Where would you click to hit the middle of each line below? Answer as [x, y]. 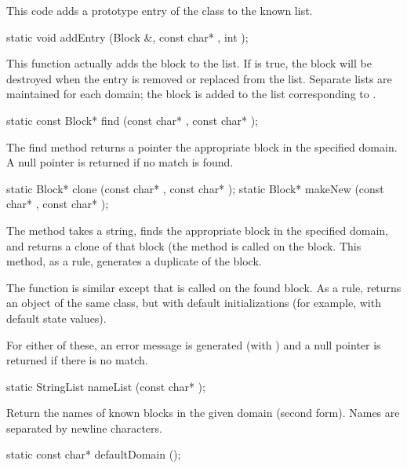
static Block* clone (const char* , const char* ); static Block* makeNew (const [195, 188]
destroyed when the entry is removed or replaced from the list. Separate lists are [199, 78]
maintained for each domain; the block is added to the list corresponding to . [191, 94]
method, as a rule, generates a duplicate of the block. [134, 261]
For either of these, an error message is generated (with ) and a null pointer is [194, 344]
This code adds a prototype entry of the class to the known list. [160, 10]
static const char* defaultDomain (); [94, 454]
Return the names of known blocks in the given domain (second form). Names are [203, 413]
